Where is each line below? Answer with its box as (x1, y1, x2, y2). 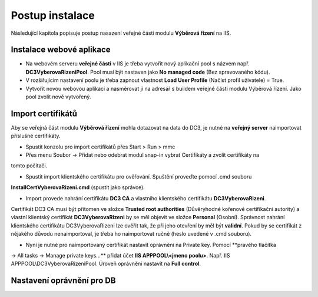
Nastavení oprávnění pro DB (11, 276, 116, 286)
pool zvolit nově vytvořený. (25, 93, 91, 100)
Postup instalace (11, 9, 95, 22)
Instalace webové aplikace (11, 45, 111, 55)
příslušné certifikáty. (11, 133, 61, 140)
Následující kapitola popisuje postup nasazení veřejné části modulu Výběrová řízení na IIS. (11, 29, 231, 37)
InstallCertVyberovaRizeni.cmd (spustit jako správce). (11, 184, 145, 191)
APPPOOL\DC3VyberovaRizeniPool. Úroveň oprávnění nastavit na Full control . (11, 260, 201, 268)
